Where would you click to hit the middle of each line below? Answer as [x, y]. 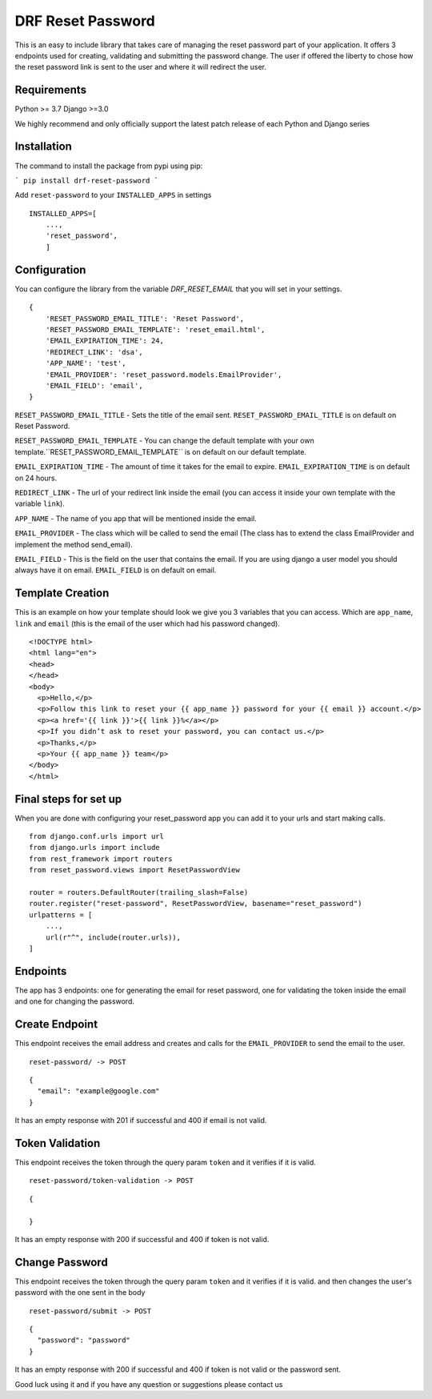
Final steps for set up [68, 799]
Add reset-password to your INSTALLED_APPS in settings [113, 195]
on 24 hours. [36, 478]
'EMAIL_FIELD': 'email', [94, 385]
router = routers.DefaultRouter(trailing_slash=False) [139, 892]
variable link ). [40, 503]
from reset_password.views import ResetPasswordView [134, 870]
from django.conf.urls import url [96, 837]
